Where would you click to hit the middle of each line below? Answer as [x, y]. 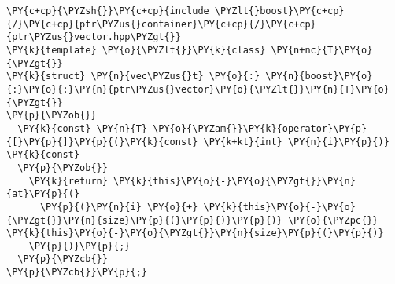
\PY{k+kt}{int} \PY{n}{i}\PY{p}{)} [296, 142]
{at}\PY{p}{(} [43, 194]
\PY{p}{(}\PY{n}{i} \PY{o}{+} [119, 207]
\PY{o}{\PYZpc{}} [333, 220]
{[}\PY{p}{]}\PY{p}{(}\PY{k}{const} [102, 142]
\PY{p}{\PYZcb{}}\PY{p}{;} [77, 273]
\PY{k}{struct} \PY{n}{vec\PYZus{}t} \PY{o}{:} [133, 76]
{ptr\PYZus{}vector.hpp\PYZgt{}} [94, 37]
